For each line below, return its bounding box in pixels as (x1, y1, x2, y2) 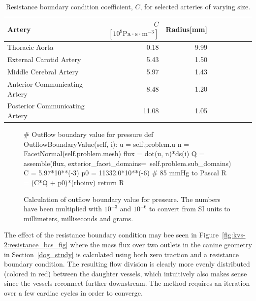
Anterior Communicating (7, 78, 83, 89)
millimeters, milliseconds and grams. (24, 213, 133, 223)
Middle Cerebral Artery (7, 67, 79, 77)
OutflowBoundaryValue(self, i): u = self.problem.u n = (24, 138, 190, 149)
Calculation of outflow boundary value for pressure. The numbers (24, 194, 221, 204)
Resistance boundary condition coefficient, (5, 1, 133, 11)
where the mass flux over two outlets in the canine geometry (70, 239, 252, 250)
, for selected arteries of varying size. (140, 1, 251, 11)
